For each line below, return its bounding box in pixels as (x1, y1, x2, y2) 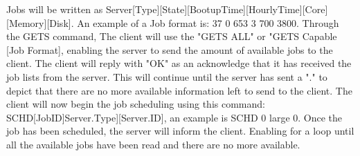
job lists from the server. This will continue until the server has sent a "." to (6, 69, 327, 84)
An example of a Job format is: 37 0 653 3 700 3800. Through (77, 15, 339, 30)
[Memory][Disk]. (6, 15, 74, 30)
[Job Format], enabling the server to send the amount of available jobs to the (6, 42, 333, 57)
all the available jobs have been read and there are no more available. (6, 137, 300, 151)
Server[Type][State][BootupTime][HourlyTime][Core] (105, 2, 328, 16)
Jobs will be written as (6, 2, 103, 16)
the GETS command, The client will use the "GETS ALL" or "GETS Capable (6, 29, 337, 43)
